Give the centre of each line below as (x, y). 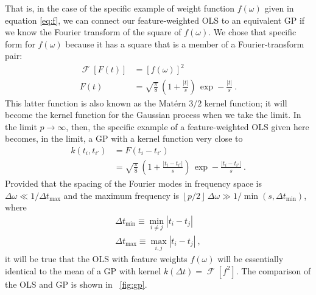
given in (279, 8)
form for (20, 43)
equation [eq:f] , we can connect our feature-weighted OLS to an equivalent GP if (155, 20)
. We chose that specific (252, 32)
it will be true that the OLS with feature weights (96, 259)
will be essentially (251, 259)
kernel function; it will (246, 102)
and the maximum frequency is (121, 195)
